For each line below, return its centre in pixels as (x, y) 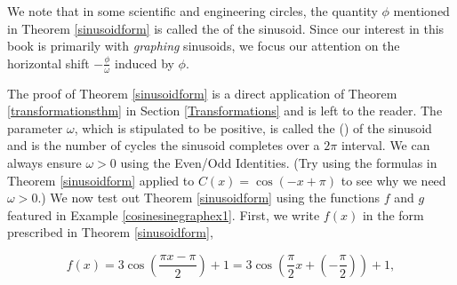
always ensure (44, 162)
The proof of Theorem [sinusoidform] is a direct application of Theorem (202, 93)
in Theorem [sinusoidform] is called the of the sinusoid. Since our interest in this (226, 28)
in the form (393, 214)
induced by (144, 63)
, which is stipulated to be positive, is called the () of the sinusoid (253, 127)
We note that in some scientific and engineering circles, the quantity (192, 11)
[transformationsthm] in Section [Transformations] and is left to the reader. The (225, 111)
